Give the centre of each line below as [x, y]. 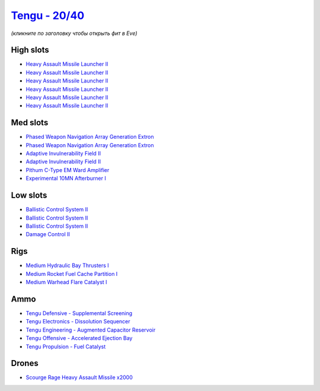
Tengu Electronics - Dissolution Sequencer [78, 322]
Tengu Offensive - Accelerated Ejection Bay [79, 338]
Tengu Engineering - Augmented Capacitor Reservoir [91, 330]
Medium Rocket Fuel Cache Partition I [72, 274]
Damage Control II [48, 234]
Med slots [30, 123]
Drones [25, 363]
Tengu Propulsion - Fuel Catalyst [66, 347]
